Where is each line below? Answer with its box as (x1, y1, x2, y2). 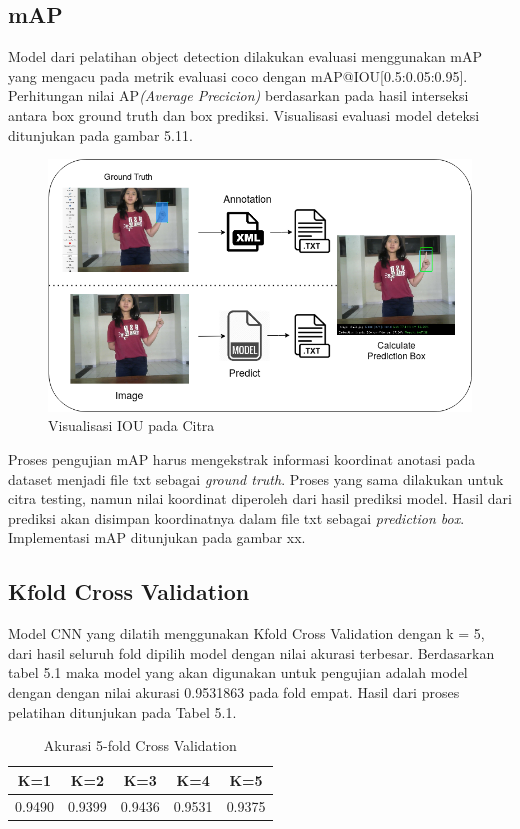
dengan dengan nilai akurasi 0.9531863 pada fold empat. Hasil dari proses (8, 681, 460, 702)
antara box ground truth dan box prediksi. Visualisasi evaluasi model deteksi (8, 104, 480, 125)
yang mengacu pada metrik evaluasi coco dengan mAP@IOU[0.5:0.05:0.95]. (8, 65, 468, 86)
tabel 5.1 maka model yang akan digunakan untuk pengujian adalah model (8, 662, 468, 683)
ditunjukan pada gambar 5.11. (8, 124, 193, 145)
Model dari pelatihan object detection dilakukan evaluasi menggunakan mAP (8, 46, 483, 67)
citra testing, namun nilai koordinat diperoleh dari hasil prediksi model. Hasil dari (8, 488, 512, 509)
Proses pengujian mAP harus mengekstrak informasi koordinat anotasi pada (8, 448, 476, 469)
